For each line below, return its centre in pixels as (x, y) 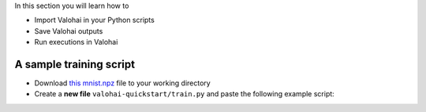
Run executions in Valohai (76, 42)
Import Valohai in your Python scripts (95, 20)
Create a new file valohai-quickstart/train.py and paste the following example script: (184, 94)
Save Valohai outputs (69, 31)
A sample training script (75, 64)
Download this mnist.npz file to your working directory (122, 83)
